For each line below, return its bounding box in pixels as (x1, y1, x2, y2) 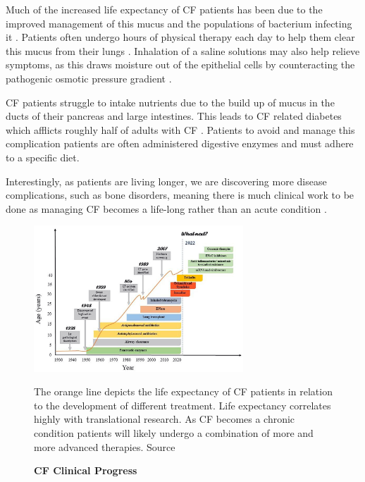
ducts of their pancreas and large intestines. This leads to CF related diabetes (6, 109, 342, 123)
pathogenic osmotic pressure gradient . (6, 70, 172, 85)
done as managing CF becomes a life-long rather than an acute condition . (6, 201, 327, 216)
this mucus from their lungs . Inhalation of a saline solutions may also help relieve (6, 43, 360, 58)
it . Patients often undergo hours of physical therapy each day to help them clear (6, 30, 355, 44)
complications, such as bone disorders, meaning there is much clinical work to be (6, 187, 354, 202)
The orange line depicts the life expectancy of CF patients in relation (34, 384, 333, 399)
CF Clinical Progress (34, 463, 137, 478)
